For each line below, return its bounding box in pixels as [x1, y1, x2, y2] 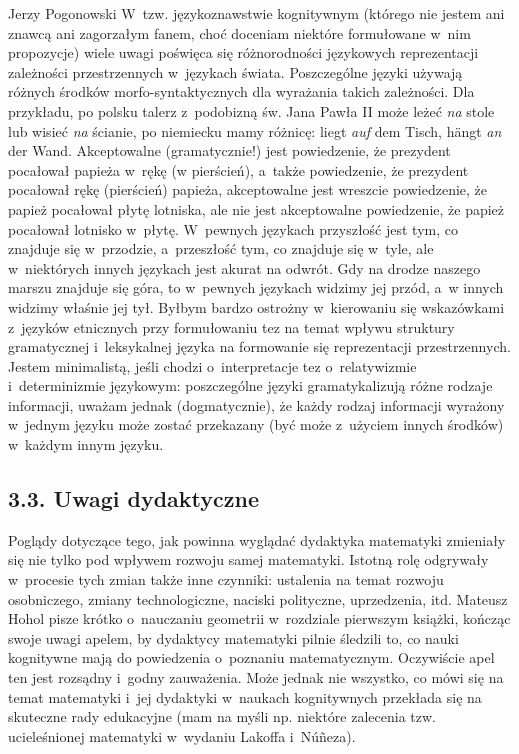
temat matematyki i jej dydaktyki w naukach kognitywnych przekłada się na [8, 686, 482, 707]
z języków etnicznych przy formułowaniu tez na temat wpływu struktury [8, 316, 455, 337]
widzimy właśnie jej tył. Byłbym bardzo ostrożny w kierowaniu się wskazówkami [8, 296, 505, 317]
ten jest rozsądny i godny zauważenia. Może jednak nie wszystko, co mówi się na [8, 667, 504, 688]
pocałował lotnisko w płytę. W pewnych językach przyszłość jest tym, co [8, 218, 459, 239]
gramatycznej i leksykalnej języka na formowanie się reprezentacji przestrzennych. [8, 336, 511, 357]
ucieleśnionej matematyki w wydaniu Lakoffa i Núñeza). [8, 725, 356, 746]
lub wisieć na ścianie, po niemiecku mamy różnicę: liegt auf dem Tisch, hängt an [8, 120, 502, 141]
